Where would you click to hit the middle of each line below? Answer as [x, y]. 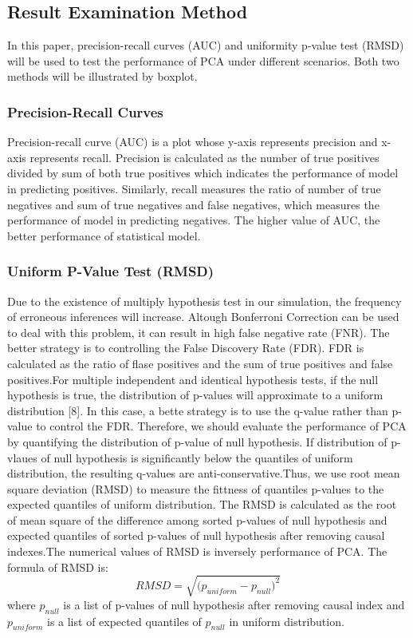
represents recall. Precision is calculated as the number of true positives [205, 157]
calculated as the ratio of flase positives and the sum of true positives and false [200, 363]
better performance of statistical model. [104, 235]
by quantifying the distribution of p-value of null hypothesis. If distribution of [197, 441]
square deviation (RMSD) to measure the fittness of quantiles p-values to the [196, 488]
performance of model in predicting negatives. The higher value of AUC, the [194, 220]
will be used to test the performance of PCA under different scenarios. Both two [203, 60]
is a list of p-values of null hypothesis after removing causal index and [234, 604]
